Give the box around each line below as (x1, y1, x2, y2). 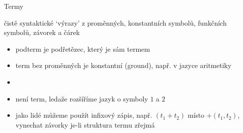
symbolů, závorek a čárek (4, 27, 80, 37)
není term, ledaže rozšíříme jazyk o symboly (15, 93, 148, 103)
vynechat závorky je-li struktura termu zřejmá (15, 119, 155, 130)
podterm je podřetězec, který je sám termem (15, 43, 150, 54)
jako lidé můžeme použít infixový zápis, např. (15, 110, 152, 120)
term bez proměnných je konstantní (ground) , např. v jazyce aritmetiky (15, 60, 232, 70)
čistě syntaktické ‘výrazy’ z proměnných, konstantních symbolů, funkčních (4, 17, 227, 28)
